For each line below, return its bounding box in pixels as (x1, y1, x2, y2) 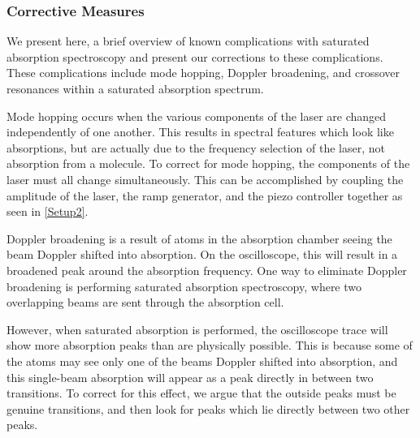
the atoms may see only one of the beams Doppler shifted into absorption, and (6, 352, 398, 369)
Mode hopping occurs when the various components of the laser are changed (6, 107, 387, 124)
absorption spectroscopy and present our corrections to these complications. (6, 48, 383, 65)
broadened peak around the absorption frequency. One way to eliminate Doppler (6, 261, 407, 278)
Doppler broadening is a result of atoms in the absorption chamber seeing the (6, 230, 392, 247)
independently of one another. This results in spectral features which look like (6, 123, 394, 140)
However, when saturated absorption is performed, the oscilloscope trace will (6, 320, 388, 337)
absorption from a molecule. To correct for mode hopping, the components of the (6, 155, 410, 172)
